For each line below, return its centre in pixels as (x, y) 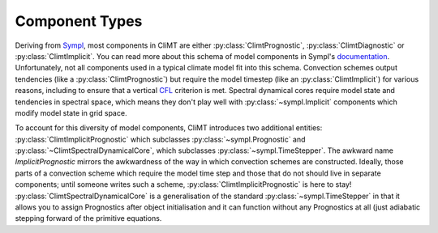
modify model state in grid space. (71, 112)
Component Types (79, 21)
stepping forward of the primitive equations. (88, 218)
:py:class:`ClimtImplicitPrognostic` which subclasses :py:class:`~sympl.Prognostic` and (160, 139)
